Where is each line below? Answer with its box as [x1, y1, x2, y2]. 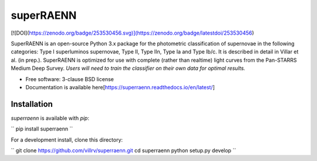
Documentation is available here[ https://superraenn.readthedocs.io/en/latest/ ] [25, 83, 215, 90]
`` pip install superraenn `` [11, 125, 73, 132]
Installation [11, 99, 53, 109]
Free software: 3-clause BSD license [25, 75, 114, 82]
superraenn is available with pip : [11, 115, 89, 122]
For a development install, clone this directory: [11, 136, 123, 143]
